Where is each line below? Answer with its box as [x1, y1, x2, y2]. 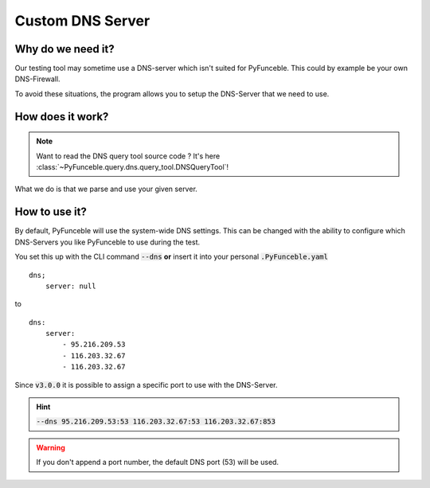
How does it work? [14, 110, 109, 123]
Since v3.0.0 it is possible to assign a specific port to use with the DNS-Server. [14, 380, 278, 389]
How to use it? [14, 205, 87, 219]
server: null [45, 281, 96, 291]
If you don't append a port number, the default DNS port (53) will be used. [36, 458, 279, 467]
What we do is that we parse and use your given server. [14, 184, 198, 194]
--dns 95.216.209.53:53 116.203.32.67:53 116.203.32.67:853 [36, 417, 276, 426]
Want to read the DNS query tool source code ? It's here [36, 151, 221, 161]
